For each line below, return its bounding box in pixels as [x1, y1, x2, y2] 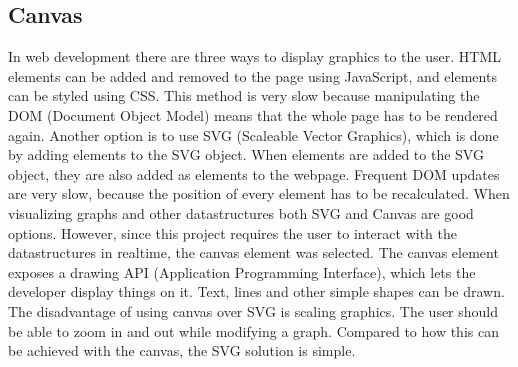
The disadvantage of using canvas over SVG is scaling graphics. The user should [8, 300, 499, 321]
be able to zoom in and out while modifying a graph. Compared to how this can [8, 320, 499, 341]
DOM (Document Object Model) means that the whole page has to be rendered [8, 104, 498, 125]
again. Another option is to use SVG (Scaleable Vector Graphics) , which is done [8, 124, 499, 145]
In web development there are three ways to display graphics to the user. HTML [8, 46, 501, 67]
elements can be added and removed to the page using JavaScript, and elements [8, 65, 497, 86]
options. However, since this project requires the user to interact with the [8, 222, 457, 243]
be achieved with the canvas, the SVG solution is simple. [8, 340, 356, 361]
